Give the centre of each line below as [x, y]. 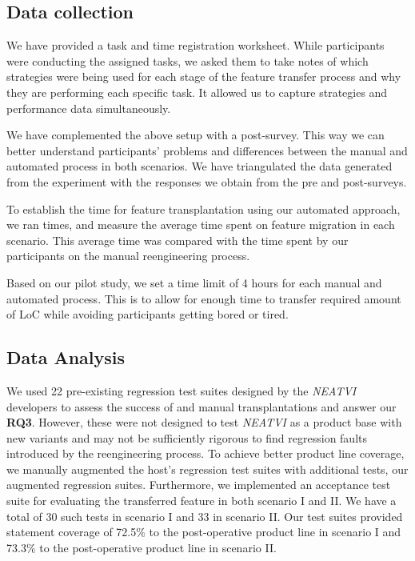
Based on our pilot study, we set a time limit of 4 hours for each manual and [194, 282]
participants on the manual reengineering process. [128, 256]
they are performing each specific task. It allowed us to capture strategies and [197, 92]
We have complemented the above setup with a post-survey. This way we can [196, 135]
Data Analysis [66, 357]
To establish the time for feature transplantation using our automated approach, [204, 208]
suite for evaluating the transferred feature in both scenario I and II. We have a [202, 501]
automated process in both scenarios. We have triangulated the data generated [200, 166]
